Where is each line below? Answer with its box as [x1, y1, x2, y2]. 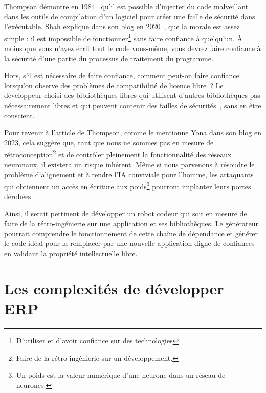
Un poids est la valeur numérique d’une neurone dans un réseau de [16, 370, 226, 380]
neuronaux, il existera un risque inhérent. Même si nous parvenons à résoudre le [4, 159, 255, 169]
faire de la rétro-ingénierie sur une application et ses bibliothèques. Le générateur [4, 218, 258, 229]
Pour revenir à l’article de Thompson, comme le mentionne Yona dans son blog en [4, 127, 262, 138]
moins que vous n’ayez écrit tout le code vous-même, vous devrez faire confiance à [4, 43, 261, 54]
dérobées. [4, 191, 33, 202]
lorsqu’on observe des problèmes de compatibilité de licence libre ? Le [4, 80, 224, 90]
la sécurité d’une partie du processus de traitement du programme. [4, 53, 213, 63]
